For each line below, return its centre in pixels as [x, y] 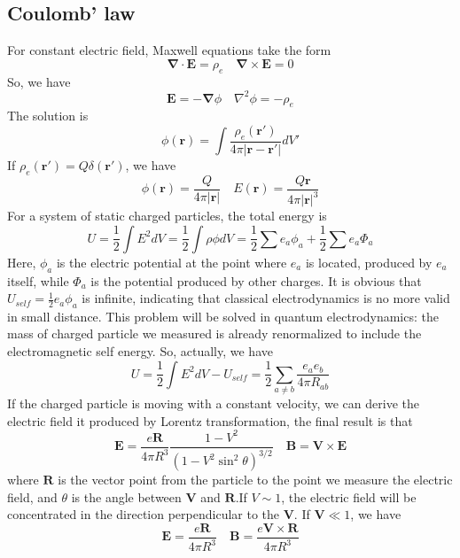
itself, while [38, 280]
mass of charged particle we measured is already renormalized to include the [214, 333]
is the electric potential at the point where [172, 262]
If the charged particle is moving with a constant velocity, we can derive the [213, 403]
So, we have [39, 81]
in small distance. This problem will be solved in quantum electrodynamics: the [223, 316]
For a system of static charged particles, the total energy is [167, 216]
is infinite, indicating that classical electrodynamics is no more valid [266, 298]
